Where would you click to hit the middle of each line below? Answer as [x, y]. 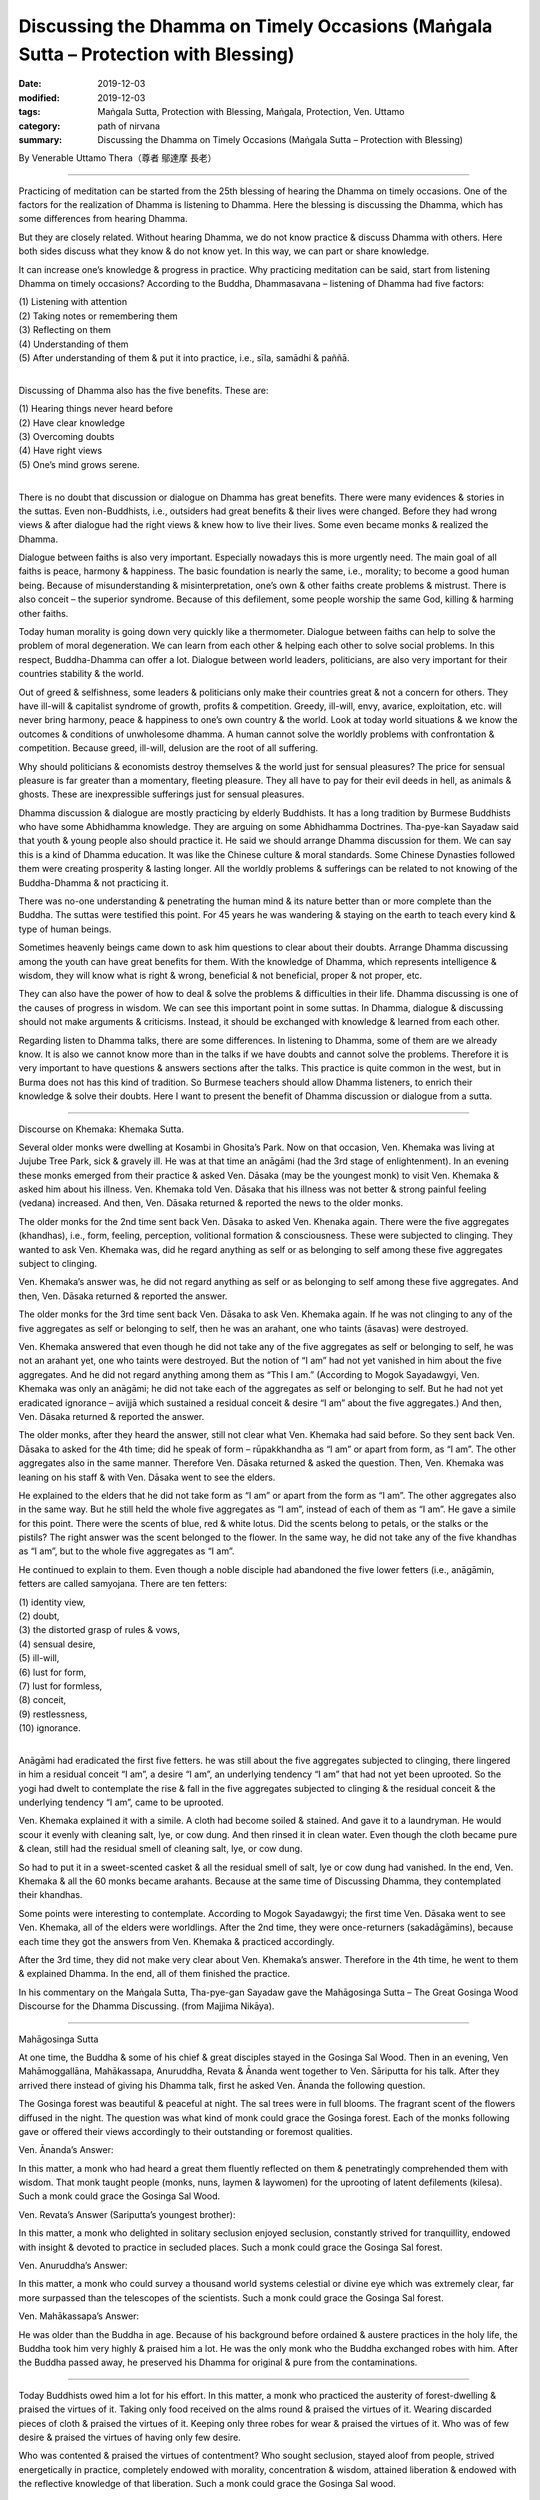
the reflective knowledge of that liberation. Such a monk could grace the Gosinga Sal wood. [207, 2484]
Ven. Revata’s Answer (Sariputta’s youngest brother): [127, 2214]
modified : [39, 97]
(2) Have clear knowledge [71, 422]
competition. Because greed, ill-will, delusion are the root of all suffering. [168, 748]
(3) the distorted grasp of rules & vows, [99, 1630]
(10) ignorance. [49, 1728]
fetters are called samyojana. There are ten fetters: [123, 1584]
